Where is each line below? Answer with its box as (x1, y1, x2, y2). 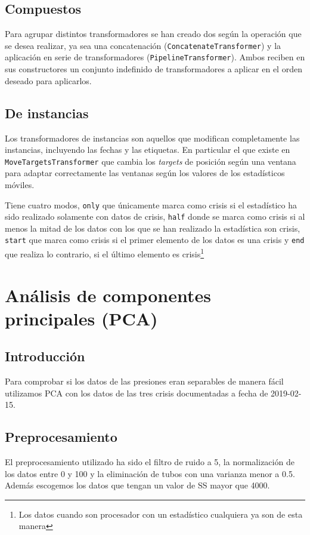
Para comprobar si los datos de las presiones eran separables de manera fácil (5, 375, 284, 388)
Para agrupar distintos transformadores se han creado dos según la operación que (5, 27, 302, 40)
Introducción (5, 347, 85, 365)
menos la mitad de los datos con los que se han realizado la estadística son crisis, (5, 222, 300, 234)
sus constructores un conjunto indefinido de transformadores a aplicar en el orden (5, 63, 302, 75)
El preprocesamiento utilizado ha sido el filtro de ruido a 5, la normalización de (5, 456, 294, 468)
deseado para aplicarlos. (5, 74, 92, 87)
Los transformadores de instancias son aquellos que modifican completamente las (5, 131, 300, 144)
